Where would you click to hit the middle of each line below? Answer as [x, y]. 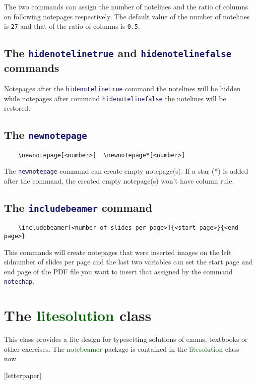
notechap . [19, 281]
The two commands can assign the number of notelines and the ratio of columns [126, 6]
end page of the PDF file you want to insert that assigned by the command [118, 271]
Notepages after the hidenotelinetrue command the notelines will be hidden [122, 89]
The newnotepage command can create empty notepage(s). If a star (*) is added [126, 171]
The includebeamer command [78, 207]
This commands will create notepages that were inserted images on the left [118, 252]
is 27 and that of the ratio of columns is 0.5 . [72, 26]
